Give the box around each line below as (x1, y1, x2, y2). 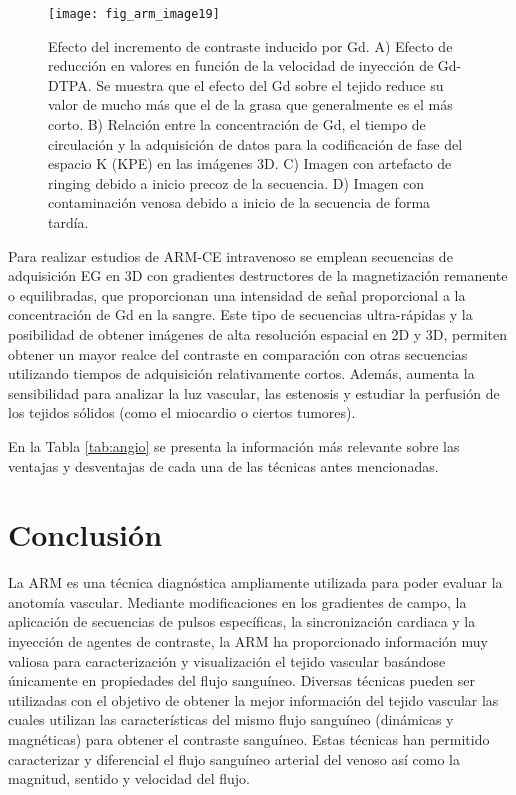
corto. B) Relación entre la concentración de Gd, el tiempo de (48, 114, 426, 135)
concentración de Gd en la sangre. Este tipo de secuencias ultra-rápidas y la (8, 304, 473, 325)
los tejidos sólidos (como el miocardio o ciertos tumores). (8, 402, 356, 423)
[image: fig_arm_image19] (48, 7, 220, 21)
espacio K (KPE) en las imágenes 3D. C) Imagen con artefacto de (48, 153, 452, 174)
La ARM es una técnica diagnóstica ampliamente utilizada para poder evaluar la (8, 572, 503, 593)
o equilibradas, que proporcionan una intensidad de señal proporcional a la (8, 284, 466, 305)
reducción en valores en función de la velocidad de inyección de (48, 55, 434, 76)
